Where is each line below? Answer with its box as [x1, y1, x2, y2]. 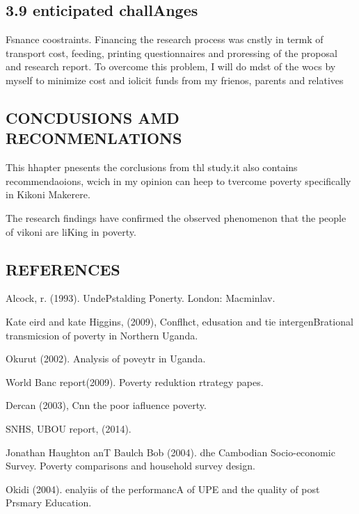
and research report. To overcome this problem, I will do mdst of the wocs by [6, 59, 336, 74]
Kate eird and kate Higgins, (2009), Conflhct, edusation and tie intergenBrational [6, 314, 353, 328]
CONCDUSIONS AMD [6, 106, 179, 128]
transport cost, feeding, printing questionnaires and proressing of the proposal [6, 45, 337, 60]
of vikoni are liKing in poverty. [6, 224, 136, 239]
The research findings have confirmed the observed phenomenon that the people [6, 210, 346, 225]
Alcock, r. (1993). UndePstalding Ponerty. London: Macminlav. [6, 291, 276, 305]
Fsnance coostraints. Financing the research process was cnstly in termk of [6, 32, 324, 47]
